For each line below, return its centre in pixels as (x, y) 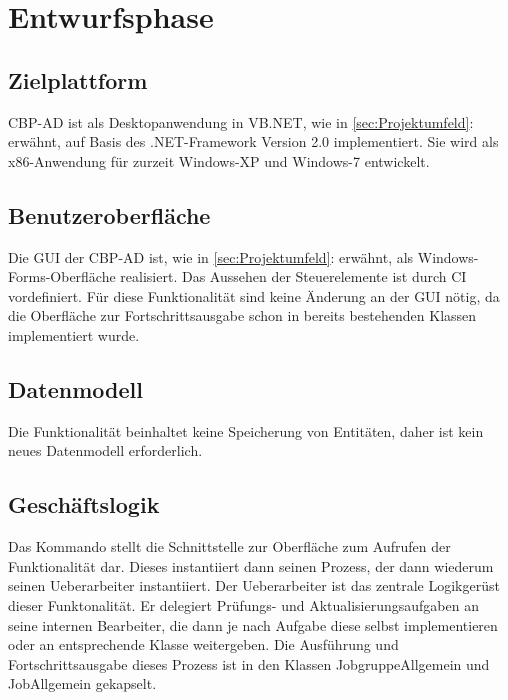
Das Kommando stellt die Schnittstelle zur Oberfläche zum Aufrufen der (229, 546)
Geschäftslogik (84, 504)
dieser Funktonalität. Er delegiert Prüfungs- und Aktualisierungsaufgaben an (243, 604)
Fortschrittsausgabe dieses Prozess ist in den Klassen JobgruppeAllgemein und (249, 663)
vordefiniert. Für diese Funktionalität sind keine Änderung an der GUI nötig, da (254, 295)
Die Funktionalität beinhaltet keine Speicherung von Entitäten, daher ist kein (246, 430)
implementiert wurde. (74, 334)
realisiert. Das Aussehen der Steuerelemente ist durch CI (293, 276)
